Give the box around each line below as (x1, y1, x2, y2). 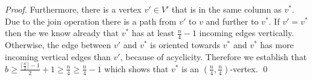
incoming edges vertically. (199, 26, 294, 39)
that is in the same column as (172, 3, 282, 15)
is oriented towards (150, 38, 221, 51)
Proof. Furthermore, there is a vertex (5, 3, 141, 15)
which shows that (104, 62, 169, 75)
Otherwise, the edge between (5, 38, 111, 51)
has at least (132, 26, 175, 39)
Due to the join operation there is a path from (5, 14, 177, 27)
